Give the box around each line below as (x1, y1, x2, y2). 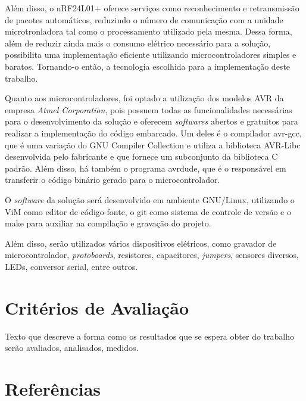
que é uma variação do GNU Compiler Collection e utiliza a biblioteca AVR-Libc (5, 138, 301, 151)
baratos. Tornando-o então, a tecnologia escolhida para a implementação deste (5, 60, 291, 72)
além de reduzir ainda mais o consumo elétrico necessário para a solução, (5, 36, 271, 49)
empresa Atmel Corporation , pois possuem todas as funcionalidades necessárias (5, 103, 292, 116)
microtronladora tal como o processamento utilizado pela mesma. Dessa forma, (5, 25, 292, 38)
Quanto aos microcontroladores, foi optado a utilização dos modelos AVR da (5, 92, 284, 104)
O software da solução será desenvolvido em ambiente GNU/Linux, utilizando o (5, 193, 295, 206)
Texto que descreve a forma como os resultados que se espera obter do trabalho (5, 329, 294, 342)
